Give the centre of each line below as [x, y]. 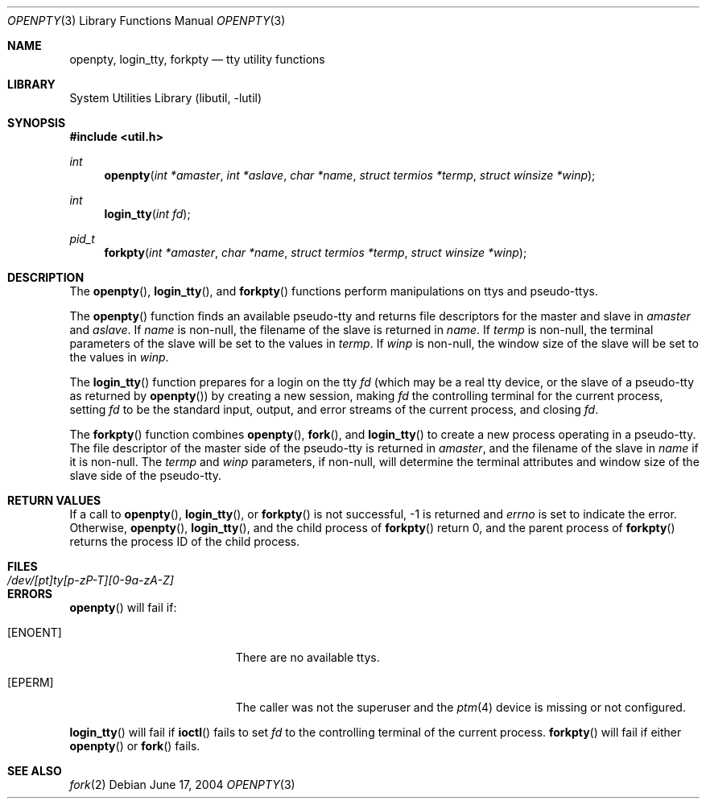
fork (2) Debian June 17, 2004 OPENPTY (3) [182, 784]
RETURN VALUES [54, 500]
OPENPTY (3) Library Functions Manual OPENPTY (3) [147, 21]
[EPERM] [31, 682]
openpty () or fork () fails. [135, 746]
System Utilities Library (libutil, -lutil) [166, 98]
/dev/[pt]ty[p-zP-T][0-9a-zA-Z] [91, 580]
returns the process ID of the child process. [185, 541]
